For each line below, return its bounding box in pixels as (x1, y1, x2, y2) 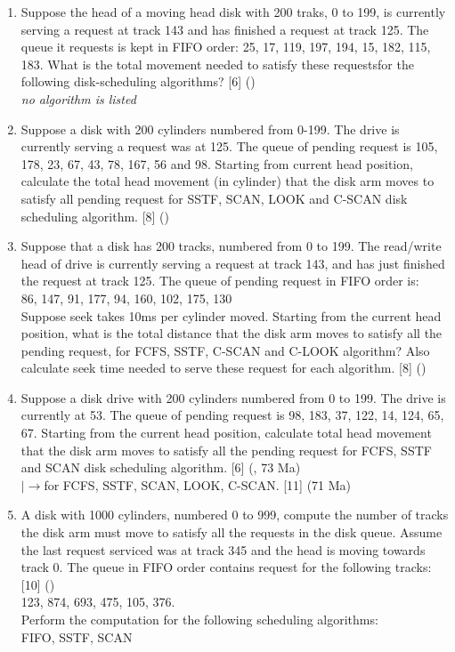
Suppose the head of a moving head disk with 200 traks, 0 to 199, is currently (20, 3, 446, 20)
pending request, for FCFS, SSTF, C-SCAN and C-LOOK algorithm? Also (20, 341, 430, 359)
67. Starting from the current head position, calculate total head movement (20, 423, 432, 442)
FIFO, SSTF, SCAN (20, 627, 133, 646)
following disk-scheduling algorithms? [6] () (20, 72, 256, 91)
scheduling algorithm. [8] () (20, 206, 169, 225)
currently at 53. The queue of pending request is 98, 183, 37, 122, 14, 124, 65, (20, 406, 444, 424)
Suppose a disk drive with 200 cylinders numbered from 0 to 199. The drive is (20, 388, 446, 406)
